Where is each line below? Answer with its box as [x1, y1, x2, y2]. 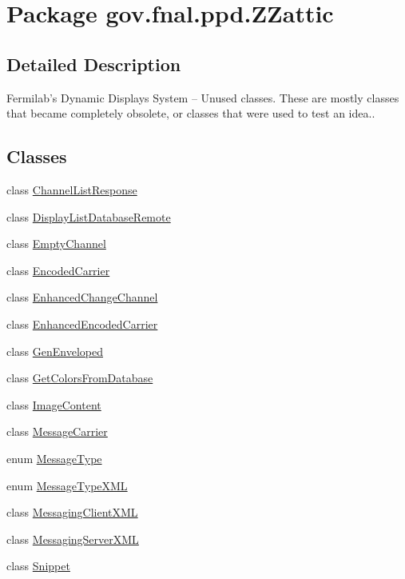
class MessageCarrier [6, 423, 108, 440]
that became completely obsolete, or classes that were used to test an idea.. [6, 105, 375, 122]
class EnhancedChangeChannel [6, 289, 158, 305]
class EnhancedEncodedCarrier [6, 315, 158, 332]
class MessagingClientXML [6, 504, 138, 521]
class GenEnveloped [6, 342, 104, 359]
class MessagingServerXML [6, 530, 139, 547]
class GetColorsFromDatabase [6, 369, 153, 386]
